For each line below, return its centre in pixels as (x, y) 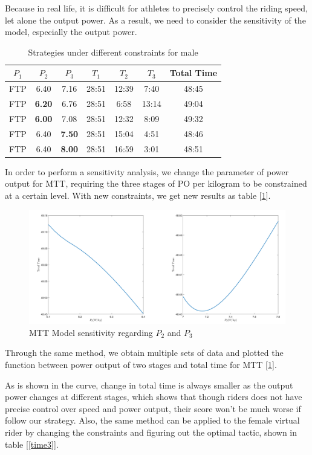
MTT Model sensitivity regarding (91, 332)
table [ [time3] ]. (32, 444)
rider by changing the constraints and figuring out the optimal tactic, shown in (151, 432)
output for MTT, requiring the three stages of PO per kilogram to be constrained (156, 183)
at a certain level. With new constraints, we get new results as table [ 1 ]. (138, 195)
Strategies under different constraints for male (113, 52)
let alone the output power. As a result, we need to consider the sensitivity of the (155, 20)
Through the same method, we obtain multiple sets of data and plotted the (144, 353)
